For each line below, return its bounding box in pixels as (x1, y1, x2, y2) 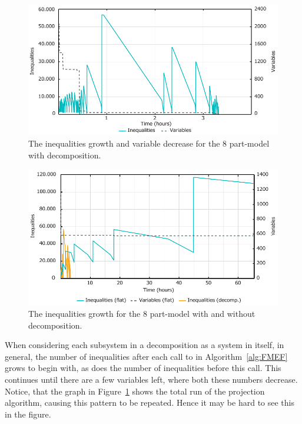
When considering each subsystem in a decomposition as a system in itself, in (5, 339, 284, 351)
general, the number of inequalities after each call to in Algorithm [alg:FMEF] (5, 350, 288, 362)
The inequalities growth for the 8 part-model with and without (28, 307, 255, 319)
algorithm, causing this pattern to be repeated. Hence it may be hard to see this (5, 396, 295, 409)
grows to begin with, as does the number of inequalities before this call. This (5, 362, 281, 374)
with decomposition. (28, 148, 101, 161)
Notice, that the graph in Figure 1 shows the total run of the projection (5, 385, 265, 397)
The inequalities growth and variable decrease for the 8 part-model (28, 137, 270, 149)
